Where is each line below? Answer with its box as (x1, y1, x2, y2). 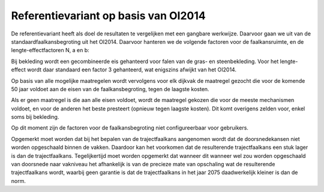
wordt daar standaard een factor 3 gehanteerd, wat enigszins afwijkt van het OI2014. (27, 66, 237, 73)
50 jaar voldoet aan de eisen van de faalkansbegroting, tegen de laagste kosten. (11, 85, 209, 92)
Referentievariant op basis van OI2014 (11, 9, 206, 22)
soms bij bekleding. (11, 113, 59, 121)
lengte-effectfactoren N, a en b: (11, 47, 89, 54)
